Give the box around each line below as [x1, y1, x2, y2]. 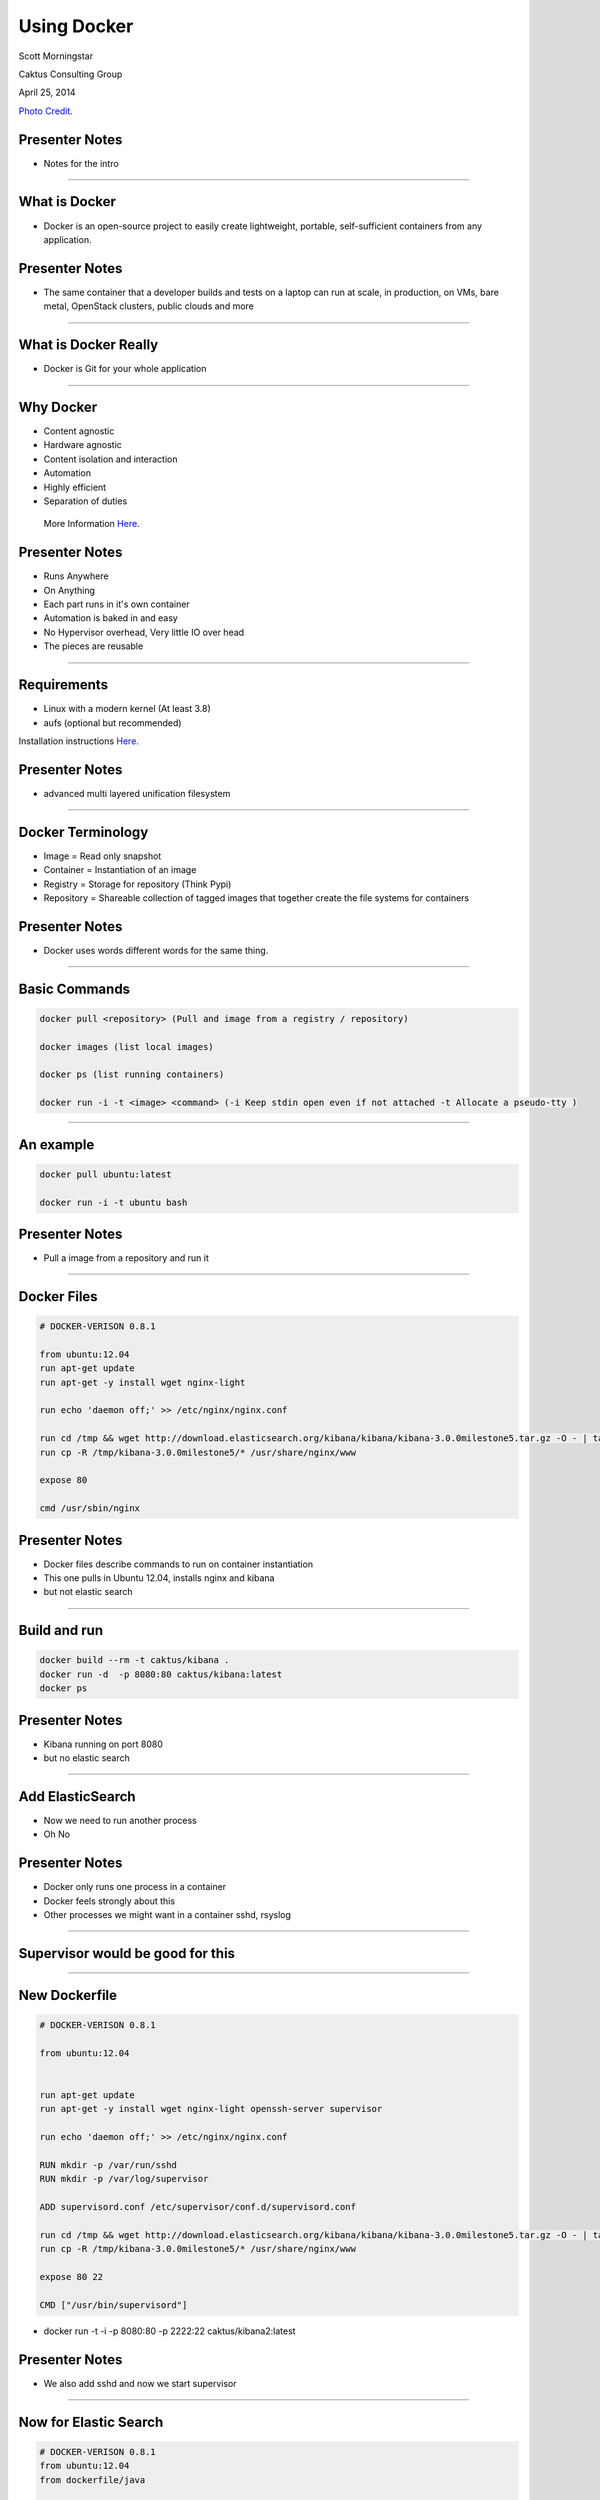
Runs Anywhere [43, 570, 109, 582]
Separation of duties [43, 495, 128, 507]
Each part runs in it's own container [43, 598, 190, 610]
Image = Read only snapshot [43, 850, 162, 862]
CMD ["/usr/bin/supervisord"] [39, 2299, 188, 2310]
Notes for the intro [43, 157, 119, 169]
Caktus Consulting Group [18, 68, 123, 80]
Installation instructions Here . [18, 735, 140, 747]
